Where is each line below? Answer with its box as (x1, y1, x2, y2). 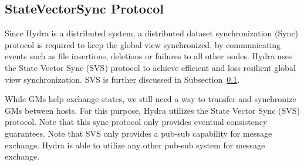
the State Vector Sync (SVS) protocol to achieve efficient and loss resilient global (5, 61, 296, 73)
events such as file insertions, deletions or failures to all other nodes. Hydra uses (5, 50, 292, 62)
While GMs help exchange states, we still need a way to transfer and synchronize (5, 93, 296, 105)
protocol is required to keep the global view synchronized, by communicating (5, 38, 281, 50)
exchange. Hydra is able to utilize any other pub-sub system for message (5, 138, 265, 151)
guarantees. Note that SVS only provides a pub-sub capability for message (5, 127, 272, 139)
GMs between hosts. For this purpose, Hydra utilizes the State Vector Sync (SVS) (5, 104, 300, 116)
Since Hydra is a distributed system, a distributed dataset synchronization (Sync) (5, 27, 299, 39)
